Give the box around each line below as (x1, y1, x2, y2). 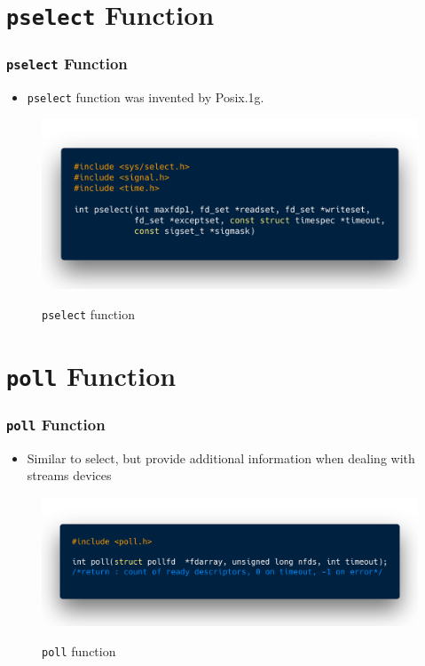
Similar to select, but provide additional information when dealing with (27, 448, 415, 467)
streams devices (27, 466, 112, 485)
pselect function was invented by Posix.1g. (27, 88, 264, 107)
